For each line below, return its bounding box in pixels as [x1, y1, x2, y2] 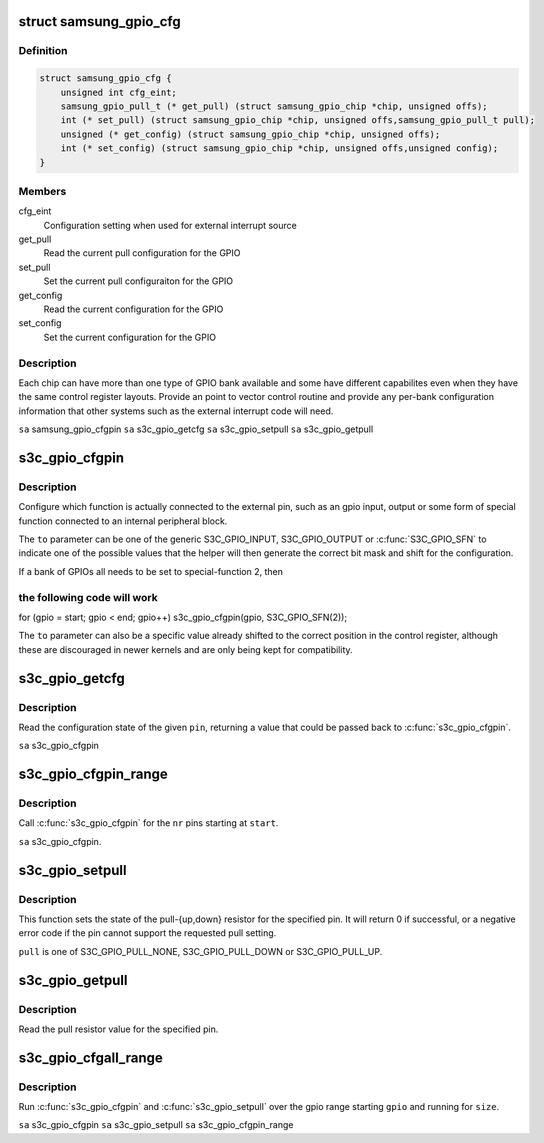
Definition [18, 44, 68, 58]
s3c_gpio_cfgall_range [18, 1049, 164, 1066]
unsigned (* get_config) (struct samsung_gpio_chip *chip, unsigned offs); [60, 128, 441, 140]
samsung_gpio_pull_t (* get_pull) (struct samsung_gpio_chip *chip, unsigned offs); [60, 100, 489, 112]
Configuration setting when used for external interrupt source [43, 219, 297, 231]
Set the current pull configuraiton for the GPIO [43, 275, 234, 287]
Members [18, 184, 67, 198]
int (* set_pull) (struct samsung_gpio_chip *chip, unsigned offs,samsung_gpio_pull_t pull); [60, 115, 535, 126]
